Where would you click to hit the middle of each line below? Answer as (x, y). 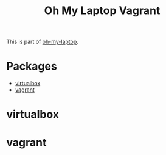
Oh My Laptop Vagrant (102, 11)
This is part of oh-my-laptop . (43, 42)
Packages (32, 66)
